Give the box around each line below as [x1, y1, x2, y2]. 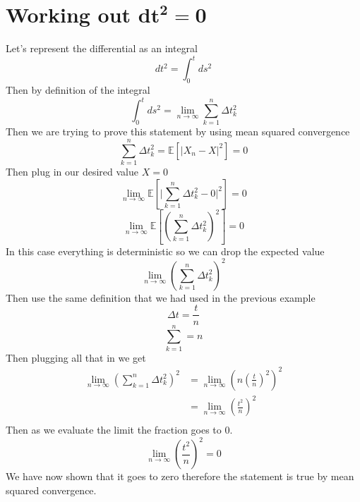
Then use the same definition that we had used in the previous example [6, 290, 316, 305]
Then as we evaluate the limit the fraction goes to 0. [6, 422, 233, 437]
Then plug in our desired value [6, 164, 139, 179]
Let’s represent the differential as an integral [6, 41, 198, 56]
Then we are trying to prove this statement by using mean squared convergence [6, 124, 350, 139]
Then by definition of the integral [6, 82, 150, 97]
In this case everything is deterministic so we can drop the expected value [6, 243, 325, 258]
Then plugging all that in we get [6, 350, 146, 365]
